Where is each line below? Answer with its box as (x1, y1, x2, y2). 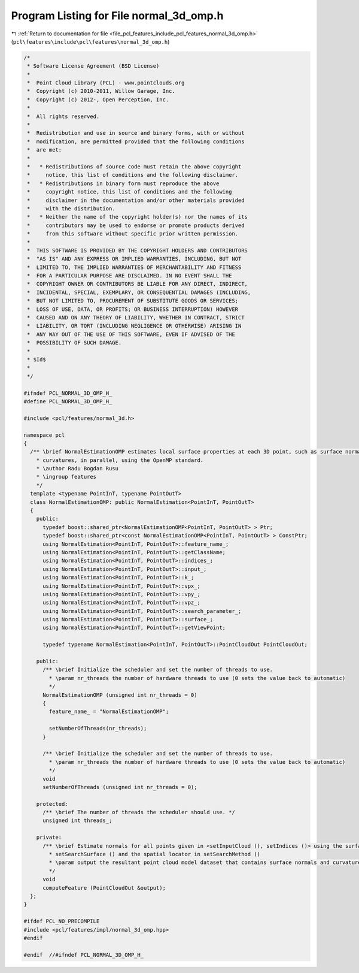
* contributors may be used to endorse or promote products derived (27, 222, 245, 229)
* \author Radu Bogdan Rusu (36, 465, 119, 472)
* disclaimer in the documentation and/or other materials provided (27, 197, 245, 204)
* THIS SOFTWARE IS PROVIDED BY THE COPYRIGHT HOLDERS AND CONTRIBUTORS (27, 247, 248, 254)
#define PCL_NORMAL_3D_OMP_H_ (23, 398, 112, 404)
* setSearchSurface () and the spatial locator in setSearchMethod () (48, 851, 260, 858)
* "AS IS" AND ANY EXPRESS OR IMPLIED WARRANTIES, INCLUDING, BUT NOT (27, 255, 242, 262)
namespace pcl (23, 431, 65, 439)
